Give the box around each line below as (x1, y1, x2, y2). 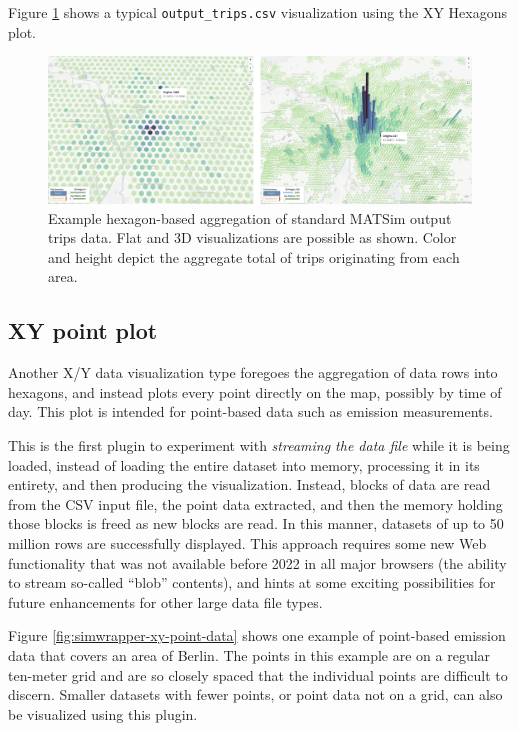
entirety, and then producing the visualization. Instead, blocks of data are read (8, 474, 491, 495)
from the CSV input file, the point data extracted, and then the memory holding (8, 493, 503, 514)
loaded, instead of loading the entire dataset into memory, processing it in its (8, 454, 480, 475)
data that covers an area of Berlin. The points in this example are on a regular (8, 644, 491, 665)
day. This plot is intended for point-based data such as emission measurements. (8, 401, 493, 422)
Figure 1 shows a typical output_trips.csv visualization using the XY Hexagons (8, 2, 508, 22)
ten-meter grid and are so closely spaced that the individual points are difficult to (8, 664, 508, 685)
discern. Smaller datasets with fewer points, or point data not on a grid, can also (8, 684, 503, 705)
